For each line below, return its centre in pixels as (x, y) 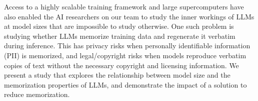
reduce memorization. (37, 94)
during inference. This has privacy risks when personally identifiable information (127, 46)
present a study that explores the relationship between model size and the (117, 75)
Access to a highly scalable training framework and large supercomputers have (124, 6)
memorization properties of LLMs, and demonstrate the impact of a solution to (125, 84)
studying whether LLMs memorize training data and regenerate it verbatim (120, 36)
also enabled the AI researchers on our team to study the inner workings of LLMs (129, 16)
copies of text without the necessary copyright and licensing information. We (121, 65)
